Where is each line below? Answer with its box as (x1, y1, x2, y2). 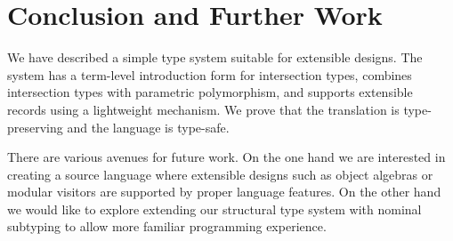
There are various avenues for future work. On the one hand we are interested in (7, 148, 446, 166)
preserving (7, 117, 63, 136)
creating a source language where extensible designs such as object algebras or (7, 165, 433, 183)
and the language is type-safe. (67, 117, 230, 136)
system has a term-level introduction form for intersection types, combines (7, 65, 412, 84)
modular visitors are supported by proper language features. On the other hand (7, 182, 441, 201)
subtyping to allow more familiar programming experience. (7, 217, 327, 236)
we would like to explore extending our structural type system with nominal (7, 199, 422, 218)
